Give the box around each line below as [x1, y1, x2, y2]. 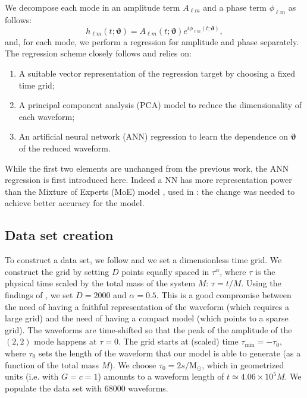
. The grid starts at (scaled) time [118, 335, 239, 348]
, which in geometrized [202, 358, 284, 371]
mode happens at [34, 335, 97, 348]
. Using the [241, 277, 281, 289]
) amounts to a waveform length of [98, 370, 224, 383]
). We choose [109, 358, 156, 371]
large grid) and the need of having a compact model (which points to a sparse [5, 312, 289, 324]
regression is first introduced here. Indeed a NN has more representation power [5, 173, 292, 186]
